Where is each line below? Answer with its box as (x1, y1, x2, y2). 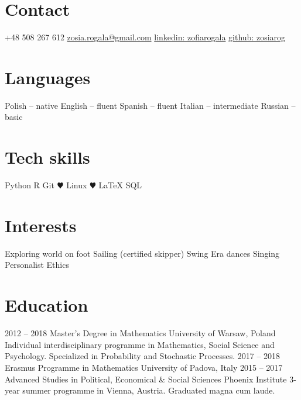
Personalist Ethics (5, 258, 69, 271)
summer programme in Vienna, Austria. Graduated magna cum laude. (22, 384, 275, 396)
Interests (5, 213, 77, 237)
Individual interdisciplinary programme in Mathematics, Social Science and (5, 338, 275, 350)
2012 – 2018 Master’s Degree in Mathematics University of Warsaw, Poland (5, 327, 276, 339)
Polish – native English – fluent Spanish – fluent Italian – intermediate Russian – (5, 99, 296, 111)
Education (5, 293, 88, 317)
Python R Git (5, 179, 54, 191)
